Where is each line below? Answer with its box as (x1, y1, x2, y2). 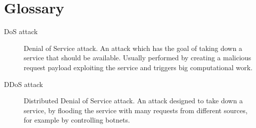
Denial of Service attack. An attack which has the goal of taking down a (24, 43, 243, 53)
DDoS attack (4, 79, 43, 89)
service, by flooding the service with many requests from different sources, (24, 105, 248, 115)
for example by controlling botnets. (24, 115, 130, 125)
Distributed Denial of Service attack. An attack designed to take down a (24, 95, 243, 106)
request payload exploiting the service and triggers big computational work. (24, 62, 253, 72)
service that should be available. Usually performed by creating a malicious (24, 52, 252, 63)
